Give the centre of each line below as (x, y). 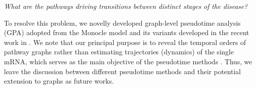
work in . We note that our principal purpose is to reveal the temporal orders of (125, 42)
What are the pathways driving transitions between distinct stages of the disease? (126, 6)
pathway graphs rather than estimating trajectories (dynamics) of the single (119, 52)
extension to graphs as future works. (59, 81)
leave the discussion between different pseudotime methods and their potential (123, 71)
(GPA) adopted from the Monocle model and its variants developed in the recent (127, 32)
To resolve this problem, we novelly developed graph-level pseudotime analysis (122, 22)
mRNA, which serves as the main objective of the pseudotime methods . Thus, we (128, 61)
